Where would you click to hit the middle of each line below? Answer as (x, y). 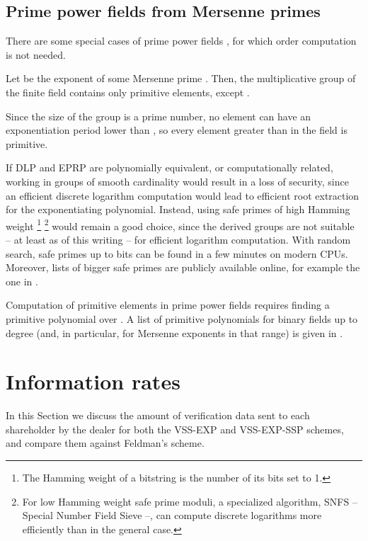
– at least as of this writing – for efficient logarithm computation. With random (178, 239)
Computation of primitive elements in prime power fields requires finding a (168, 305)
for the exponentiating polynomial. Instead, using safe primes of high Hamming (178, 209)
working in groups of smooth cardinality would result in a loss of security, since (177, 181)
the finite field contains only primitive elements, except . (128, 92)
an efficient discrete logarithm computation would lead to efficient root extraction (183, 195)
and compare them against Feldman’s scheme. (105, 443)
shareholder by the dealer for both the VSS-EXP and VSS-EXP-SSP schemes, (175, 429)
